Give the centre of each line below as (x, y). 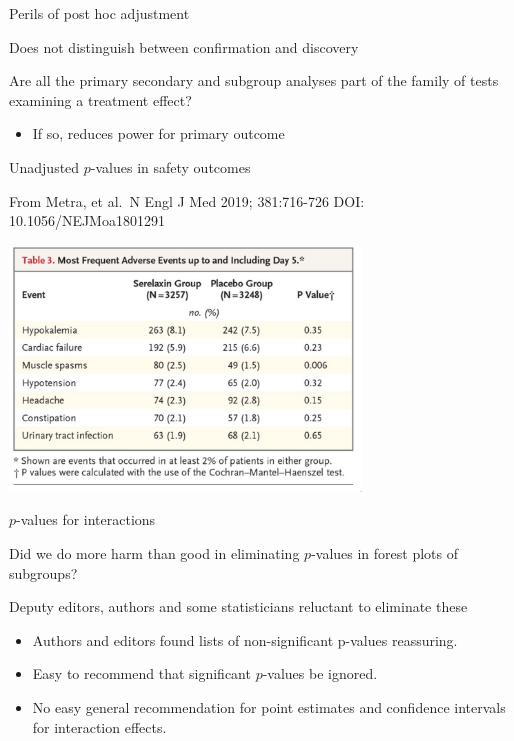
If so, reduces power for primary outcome (158, 133)
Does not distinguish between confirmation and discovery (184, 46)
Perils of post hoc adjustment (99, 13)
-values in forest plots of (384, 552)
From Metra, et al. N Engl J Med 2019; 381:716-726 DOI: (187, 200)
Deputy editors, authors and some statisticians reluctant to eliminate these (238, 606)
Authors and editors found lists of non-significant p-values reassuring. (245, 639)
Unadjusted (44, 166)
